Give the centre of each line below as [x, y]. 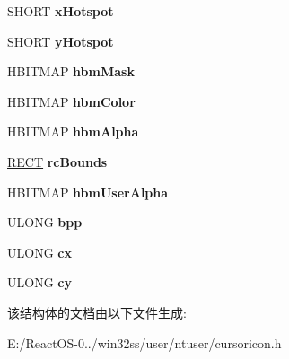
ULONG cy [39, 282]
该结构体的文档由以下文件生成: [97, 312]
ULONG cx [39, 252]
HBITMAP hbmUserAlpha [88, 192]
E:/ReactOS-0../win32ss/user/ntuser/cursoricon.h [144, 342]
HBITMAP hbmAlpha [73, 131]
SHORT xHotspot [61, 11]
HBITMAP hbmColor [71, 101]
